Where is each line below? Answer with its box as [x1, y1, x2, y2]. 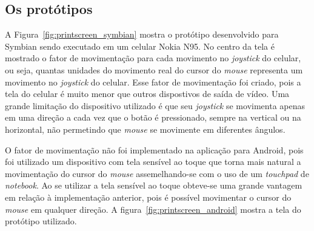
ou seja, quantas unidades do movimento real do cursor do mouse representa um [5, 63, 303, 76]
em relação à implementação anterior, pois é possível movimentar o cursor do [5, 190, 292, 203]
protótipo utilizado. [5, 215, 77, 227]
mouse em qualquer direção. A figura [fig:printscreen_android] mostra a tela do [5, 203, 301, 215]
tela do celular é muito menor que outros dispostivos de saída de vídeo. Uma [5, 87, 290, 100]
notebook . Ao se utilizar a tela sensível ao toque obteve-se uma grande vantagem [5, 179, 302, 192]
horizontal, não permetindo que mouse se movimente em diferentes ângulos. [5, 122, 286, 135]
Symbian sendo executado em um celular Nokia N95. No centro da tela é [5, 39, 275, 52]
